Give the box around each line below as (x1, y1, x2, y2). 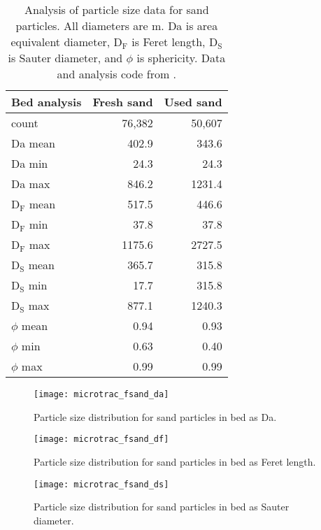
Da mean (11, 135, 55, 151)
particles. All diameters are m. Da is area (15, 17, 218, 34)
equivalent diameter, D (10, 34, 122, 50)
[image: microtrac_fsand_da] (34, 389, 169, 399)
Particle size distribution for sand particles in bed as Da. (34, 409, 277, 424)
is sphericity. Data (136, 50, 226, 66)
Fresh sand (92, 94, 153, 110)
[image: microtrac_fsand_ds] (34, 479, 169, 489)
